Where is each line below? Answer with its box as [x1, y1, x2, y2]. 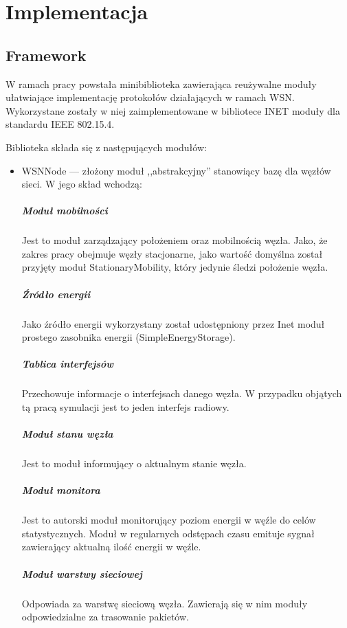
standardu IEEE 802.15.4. [5, 117, 115, 131]
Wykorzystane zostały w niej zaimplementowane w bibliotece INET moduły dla [5, 103, 340, 117]
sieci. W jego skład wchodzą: [21, 177, 142, 191]
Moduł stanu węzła [21, 427, 113, 441]
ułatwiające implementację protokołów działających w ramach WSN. [5, 90, 295, 104]
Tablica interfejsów [21, 357, 114, 371]
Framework [5, 44, 87, 65]
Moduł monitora [21, 483, 100, 497]
